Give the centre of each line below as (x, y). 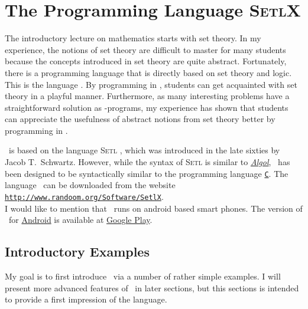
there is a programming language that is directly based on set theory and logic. (148, 72)
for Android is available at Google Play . (80, 220)
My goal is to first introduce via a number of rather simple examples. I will (143, 276)
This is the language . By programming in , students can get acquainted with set (151, 84)
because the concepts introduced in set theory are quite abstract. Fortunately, (146, 61)
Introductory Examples (77, 252)
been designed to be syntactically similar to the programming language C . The (147, 173)
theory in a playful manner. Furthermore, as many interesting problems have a (147, 96)
